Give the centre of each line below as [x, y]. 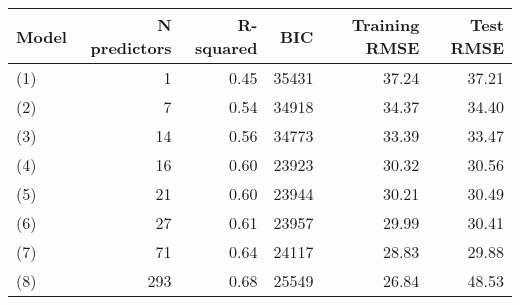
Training [385, 24]
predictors [131, 47]
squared [226, 47]
